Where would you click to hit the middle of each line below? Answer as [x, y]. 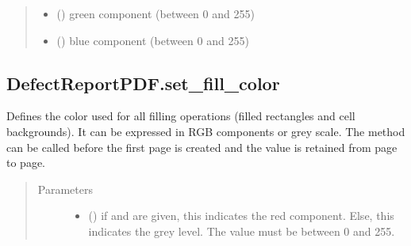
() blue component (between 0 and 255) [153, 40]
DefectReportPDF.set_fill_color [143, 83]
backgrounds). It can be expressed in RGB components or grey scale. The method [206, 131]
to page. [26, 163]
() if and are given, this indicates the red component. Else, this [241, 216]
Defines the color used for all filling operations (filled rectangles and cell [181, 116]
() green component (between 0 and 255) [156, 13]
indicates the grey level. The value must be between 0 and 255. [242, 231]
